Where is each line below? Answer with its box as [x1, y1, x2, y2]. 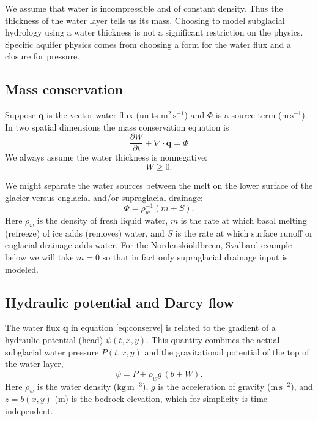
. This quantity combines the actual [146, 333, 280, 346]
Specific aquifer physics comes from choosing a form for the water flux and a [5, 37, 291, 50]
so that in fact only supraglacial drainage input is [102, 251, 288, 264]
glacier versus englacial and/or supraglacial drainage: [5, 191, 204, 203]
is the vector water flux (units [46, 108, 158, 121]
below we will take [5, 251, 74, 264]
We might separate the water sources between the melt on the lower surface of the [5, 179, 313, 192]
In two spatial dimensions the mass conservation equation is [5, 120, 229, 133]
